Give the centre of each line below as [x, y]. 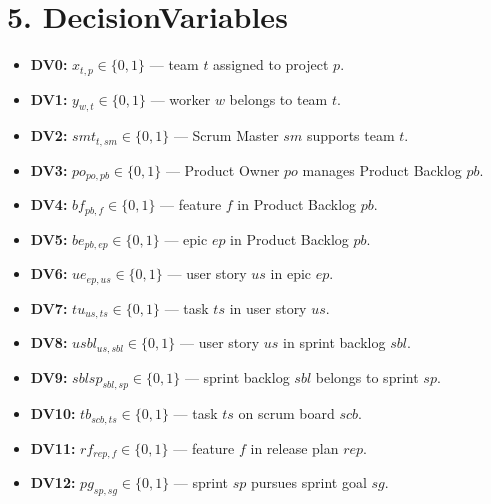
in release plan [294, 447]
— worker [180, 98]
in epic [291, 273]
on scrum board [286, 413]
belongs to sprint [367, 376]
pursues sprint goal [308, 482]
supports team [350, 135]
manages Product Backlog [382, 169]
